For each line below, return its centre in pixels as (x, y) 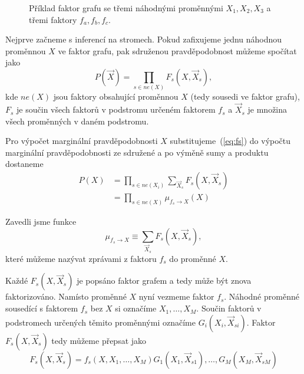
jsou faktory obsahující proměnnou (116, 96)
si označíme (136, 308)
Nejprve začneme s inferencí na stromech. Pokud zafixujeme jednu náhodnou (144, 39)
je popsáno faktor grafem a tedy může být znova (164, 280)
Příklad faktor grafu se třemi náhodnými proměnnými (126, 8)
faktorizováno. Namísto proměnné (66, 296)
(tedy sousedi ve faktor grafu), (245, 96)
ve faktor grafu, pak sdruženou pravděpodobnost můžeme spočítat (177, 50)
